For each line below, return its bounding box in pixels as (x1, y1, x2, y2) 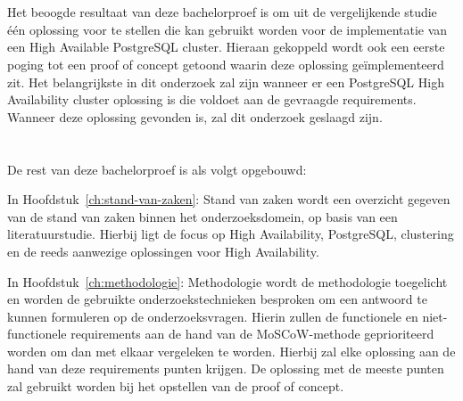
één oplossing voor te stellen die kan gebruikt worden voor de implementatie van (7, 20, 448, 38)
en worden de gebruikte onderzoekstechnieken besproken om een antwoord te (7, 290, 427, 308)
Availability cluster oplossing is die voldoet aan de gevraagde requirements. (7, 90, 417, 109)
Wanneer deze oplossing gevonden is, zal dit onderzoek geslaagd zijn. (7, 107, 383, 126)
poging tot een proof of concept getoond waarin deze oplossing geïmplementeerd (7, 54, 444, 73)
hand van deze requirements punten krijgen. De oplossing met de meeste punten (7, 359, 444, 378)
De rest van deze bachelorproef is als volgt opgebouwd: (7, 160, 307, 178)
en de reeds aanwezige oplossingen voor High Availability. (7, 241, 319, 260)
